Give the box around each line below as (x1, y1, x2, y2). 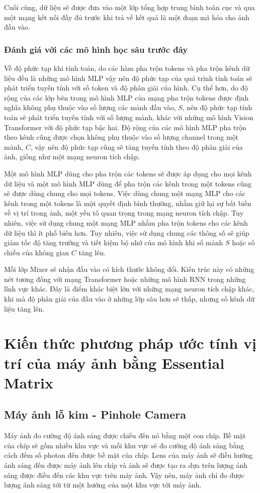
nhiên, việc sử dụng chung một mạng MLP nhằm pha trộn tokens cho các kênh (4, 217, 248, 228)
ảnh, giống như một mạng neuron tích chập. (4, 151, 140, 162)
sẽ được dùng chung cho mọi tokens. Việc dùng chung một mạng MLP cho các (4, 188, 246, 199)
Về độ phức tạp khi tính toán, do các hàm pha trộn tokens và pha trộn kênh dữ (4, 63, 250, 73)
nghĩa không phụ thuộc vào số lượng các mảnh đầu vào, (4, 102, 176, 113)
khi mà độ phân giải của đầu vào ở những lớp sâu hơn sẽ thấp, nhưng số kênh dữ (4, 293, 255, 304)
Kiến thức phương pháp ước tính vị (4, 333, 256, 353)
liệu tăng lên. (4, 303, 45, 314)
